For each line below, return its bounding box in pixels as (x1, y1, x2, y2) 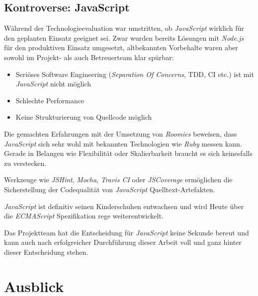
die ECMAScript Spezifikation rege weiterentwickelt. (4, 211, 164, 221)
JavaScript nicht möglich (15, 78, 91, 89)
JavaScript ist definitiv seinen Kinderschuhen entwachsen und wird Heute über (4, 201, 244, 211)
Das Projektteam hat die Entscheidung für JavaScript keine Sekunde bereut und (4, 227, 249, 237)
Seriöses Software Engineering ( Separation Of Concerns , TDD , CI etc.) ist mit (15, 69, 254, 79)
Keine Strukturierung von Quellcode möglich (15, 112, 152, 122)
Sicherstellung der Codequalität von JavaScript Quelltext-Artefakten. (4, 184, 215, 194)
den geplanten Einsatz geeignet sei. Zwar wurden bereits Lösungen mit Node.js (4, 32, 244, 43)
